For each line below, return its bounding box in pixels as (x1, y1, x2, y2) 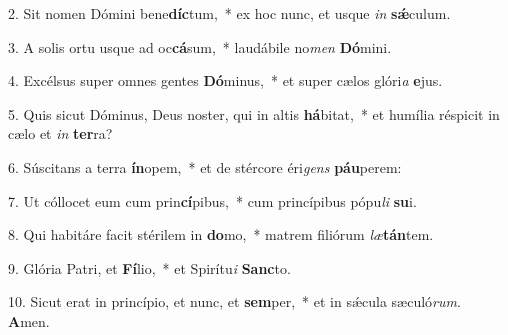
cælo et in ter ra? (8, 123, 113, 144)
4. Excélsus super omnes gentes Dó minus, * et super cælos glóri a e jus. (8, 70, 443, 91)
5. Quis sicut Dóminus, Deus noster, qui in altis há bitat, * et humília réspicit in (8, 103, 500, 124)
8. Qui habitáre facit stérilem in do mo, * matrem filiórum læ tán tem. (8, 224, 434, 245)
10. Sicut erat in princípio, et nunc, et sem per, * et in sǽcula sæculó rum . (8, 291, 461, 312)
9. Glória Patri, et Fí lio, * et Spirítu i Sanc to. (8, 257, 291, 278)
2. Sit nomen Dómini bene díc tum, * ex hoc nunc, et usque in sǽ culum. (8, 3, 451, 23)
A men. (8, 310, 50, 331)
